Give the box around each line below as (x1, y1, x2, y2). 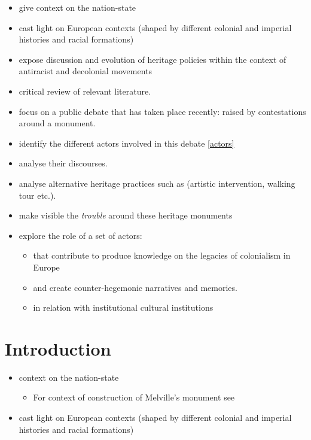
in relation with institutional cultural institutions (33, 301, 214, 314)
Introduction (5, 336, 111, 360)
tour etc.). (19, 189, 56, 201)
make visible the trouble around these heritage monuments (19, 209, 233, 221)
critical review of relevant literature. (19, 84, 151, 97)
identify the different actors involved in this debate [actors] (19, 136, 234, 149)
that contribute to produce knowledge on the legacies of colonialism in (33, 249, 291, 262)
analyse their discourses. (19, 157, 108, 169)
